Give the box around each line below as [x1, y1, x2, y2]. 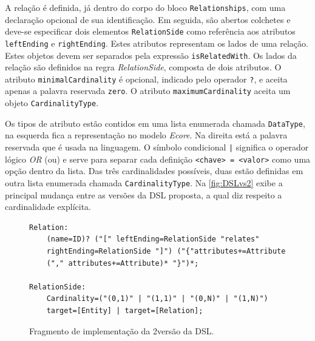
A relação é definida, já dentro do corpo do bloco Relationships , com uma [5, 1, 286, 13]
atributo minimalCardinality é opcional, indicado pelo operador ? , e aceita [5, 72, 288, 85]
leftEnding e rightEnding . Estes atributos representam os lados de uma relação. [5, 36, 308, 49]
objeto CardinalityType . [5, 96, 99, 109]
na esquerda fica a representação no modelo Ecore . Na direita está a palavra [5, 129, 288, 141]
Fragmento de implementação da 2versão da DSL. [29, 324, 214, 337]
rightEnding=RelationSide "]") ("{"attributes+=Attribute [46, 246, 286, 255]
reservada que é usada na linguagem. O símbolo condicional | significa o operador [5, 141, 309, 154]
